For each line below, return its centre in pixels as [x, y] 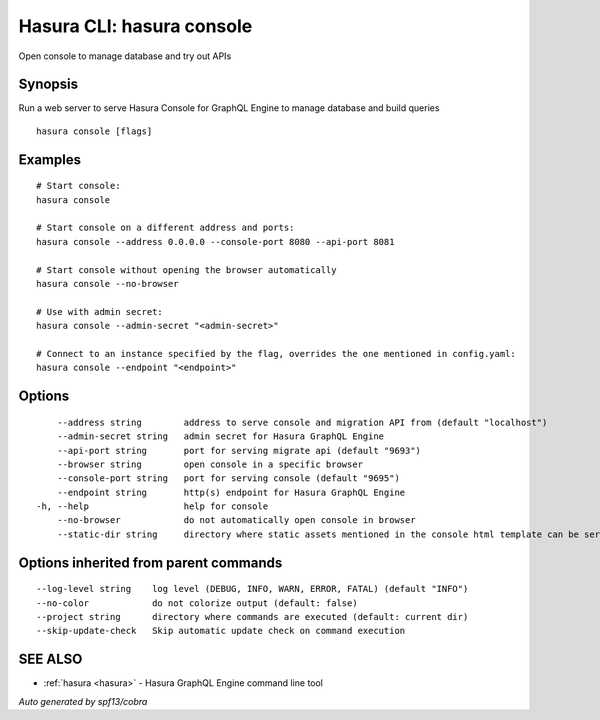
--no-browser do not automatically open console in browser [236, 520]
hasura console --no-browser [107, 283]
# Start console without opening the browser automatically [186, 269]
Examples [50, 159]
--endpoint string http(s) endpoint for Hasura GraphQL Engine [231, 492]
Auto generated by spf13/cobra [83, 701]
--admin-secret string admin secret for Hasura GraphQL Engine [220, 436]
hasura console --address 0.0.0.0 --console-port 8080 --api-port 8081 [215, 241]
